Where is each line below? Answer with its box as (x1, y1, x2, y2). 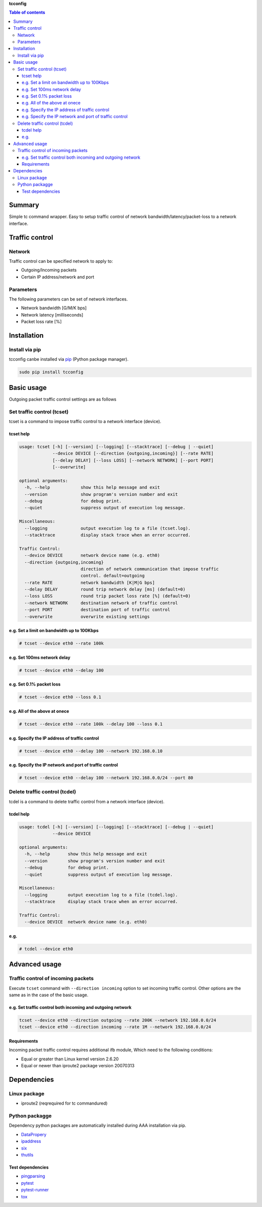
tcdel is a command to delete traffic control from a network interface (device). (9, 799, 165, 805)
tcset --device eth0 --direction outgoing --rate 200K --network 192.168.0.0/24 (19, 1017, 216, 1023)
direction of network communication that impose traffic (80, 566, 219, 571)
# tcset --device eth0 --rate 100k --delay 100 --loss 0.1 (19, 721, 163, 727)
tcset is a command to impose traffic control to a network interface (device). (9, 418, 162, 424)
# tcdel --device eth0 (19, 946, 73, 952)
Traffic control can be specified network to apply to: (9, 258, 114, 264)
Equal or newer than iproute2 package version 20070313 (21, 1063, 135, 1069)
